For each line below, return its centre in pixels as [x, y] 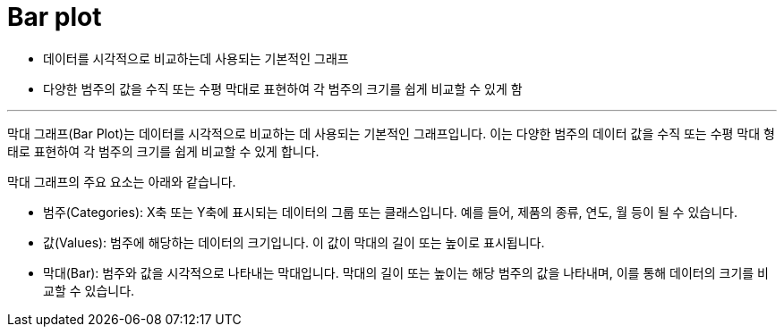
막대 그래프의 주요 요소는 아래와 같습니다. [122, 181]
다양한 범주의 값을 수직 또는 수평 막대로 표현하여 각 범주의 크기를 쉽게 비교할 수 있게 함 [283, 88]
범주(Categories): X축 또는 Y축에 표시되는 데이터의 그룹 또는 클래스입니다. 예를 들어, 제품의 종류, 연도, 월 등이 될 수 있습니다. [390, 212]
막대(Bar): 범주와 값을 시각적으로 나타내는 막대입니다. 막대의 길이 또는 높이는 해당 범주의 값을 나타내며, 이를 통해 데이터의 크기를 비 [406, 272]
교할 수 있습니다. [89, 290]
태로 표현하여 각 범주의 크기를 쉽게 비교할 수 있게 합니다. [163, 151]
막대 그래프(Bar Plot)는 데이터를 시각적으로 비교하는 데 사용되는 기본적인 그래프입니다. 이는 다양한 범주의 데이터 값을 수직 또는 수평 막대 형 [391, 133]
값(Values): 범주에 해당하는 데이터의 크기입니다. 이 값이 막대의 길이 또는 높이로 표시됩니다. [294, 242]
